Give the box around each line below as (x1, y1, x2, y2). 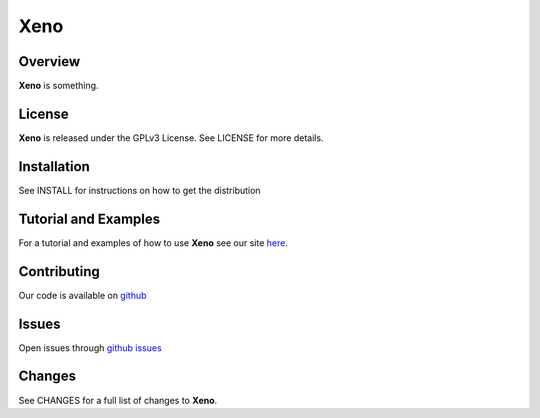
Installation (18, 158, 90, 175)
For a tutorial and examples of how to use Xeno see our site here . (18, 236, 289, 249)
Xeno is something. (18, 80, 99, 92)
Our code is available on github (18, 289, 147, 301)
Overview (18, 53, 81, 70)
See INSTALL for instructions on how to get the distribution (18, 184, 261, 196)
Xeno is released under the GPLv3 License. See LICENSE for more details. (18, 131, 324, 144)
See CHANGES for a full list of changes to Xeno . (18, 394, 218, 406)
